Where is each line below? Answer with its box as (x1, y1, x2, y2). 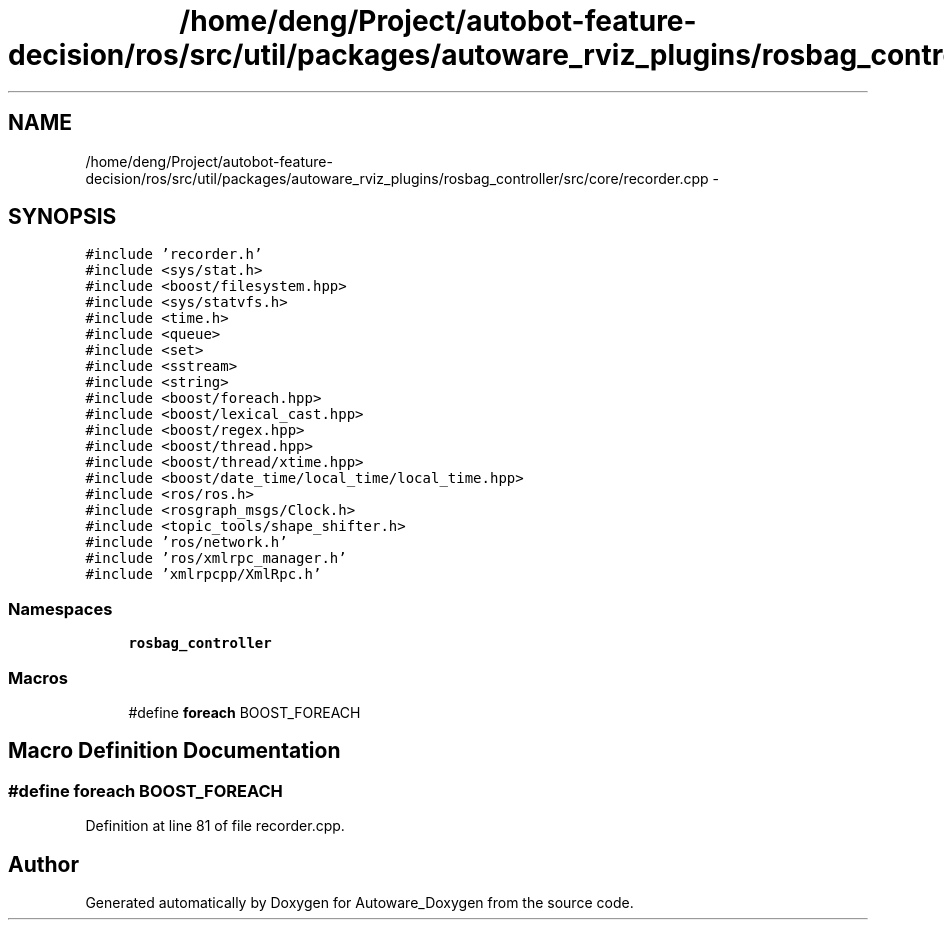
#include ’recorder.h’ (85, 246, 263, 263)
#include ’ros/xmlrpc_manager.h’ (85, 550, 347, 567)
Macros (8, 667, 68, 688)
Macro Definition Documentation (8, 738, 341, 764)
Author (8, 851, 79, 877)
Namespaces (8, 598, 113, 619)
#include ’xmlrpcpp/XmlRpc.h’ (85, 566, 322, 583)
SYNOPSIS (8, 204, 117, 230)
